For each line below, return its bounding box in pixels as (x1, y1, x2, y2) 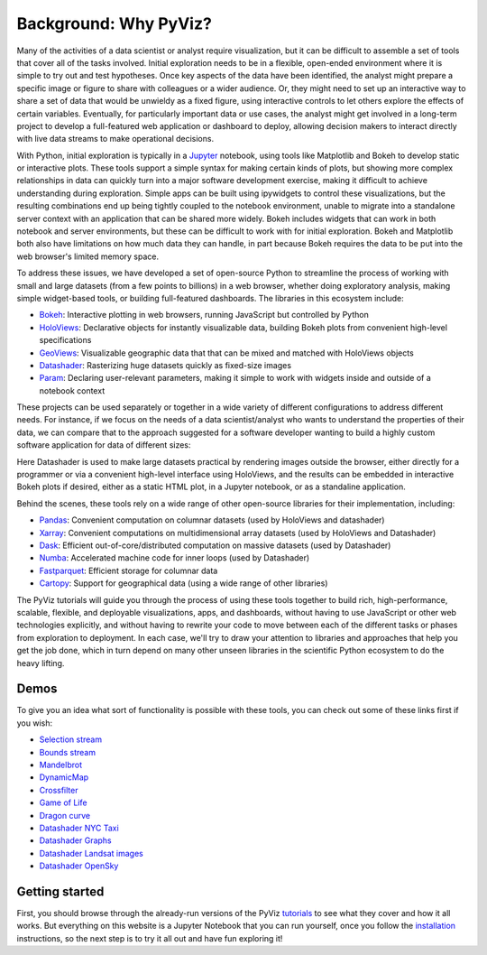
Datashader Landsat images (39, 848, 143, 858)
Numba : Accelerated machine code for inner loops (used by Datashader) (39, 552, 310, 563)
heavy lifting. (16, 657, 65, 668)
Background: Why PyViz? (16, 14, 212, 33)
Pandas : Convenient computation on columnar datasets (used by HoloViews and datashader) (39, 515, 385, 525)
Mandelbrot (39, 759, 83, 770)
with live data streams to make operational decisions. (16, 134, 215, 144)
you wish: (16, 718, 53, 728)
